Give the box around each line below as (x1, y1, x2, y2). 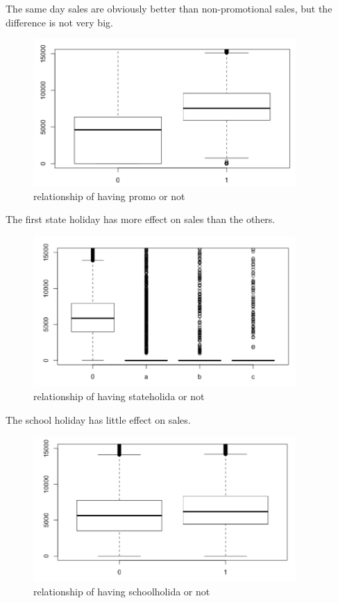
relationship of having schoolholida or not (33, 584, 210, 598)
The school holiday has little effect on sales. (6, 412, 191, 427)
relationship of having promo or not (33, 188, 185, 203)
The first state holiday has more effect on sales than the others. (6, 212, 276, 226)
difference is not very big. (6, 15, 113, 29)
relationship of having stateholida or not (33, 389, 205, 404)
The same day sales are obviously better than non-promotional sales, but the (6, 1, 332, 15)
